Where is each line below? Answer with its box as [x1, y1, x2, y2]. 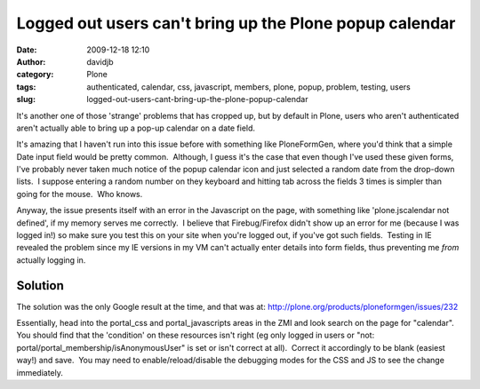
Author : [16, 56, 46, 67]
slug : [16, 94, 36, 105]
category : [16, 69, 54, 80]
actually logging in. [16, 254, 86, 266]
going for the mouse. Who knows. [16, 188, 143, 199]
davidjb [86, 56, 115, 67]
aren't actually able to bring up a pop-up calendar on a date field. [16, 123, 256, 133]
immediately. [16, 367, 64, 377]
